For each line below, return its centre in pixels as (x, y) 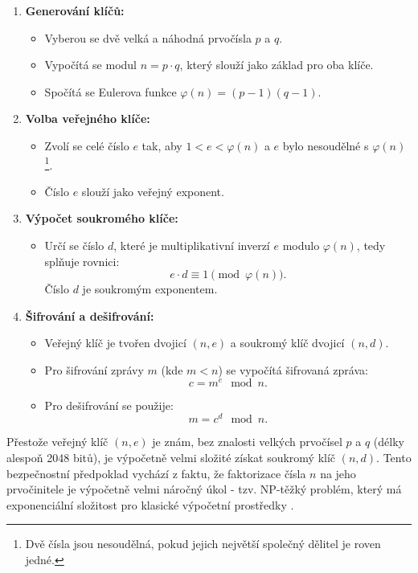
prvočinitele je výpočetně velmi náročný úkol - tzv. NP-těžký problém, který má (204, 489)
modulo (301, 245)
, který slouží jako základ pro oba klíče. (277, 65)
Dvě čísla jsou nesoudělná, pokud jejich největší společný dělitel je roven (203, 544)
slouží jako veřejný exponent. (153, 191)
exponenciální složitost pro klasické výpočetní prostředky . (150, 504)
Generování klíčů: (75, 10)
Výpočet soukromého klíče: (102, 218)
